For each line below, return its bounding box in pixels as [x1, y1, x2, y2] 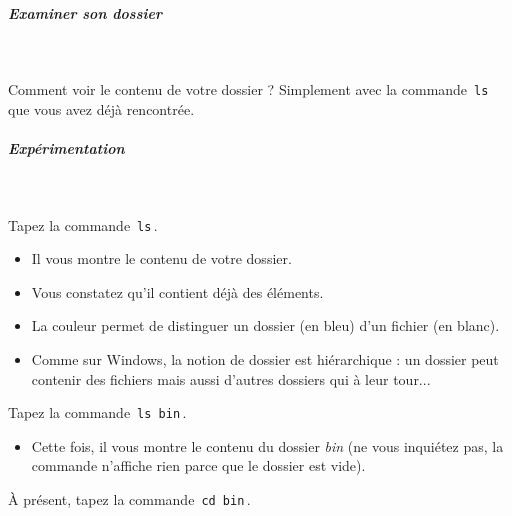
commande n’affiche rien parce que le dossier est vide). [31, 455, 366, 476]
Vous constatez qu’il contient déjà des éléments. [31, 281, 324, 302]
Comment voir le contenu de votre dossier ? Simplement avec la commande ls [8, 79, 489, 100]
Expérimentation [8, 138, 125, 158]
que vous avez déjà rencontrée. [8, 98, 195, 119]
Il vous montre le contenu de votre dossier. [31, 248, 292, 269]
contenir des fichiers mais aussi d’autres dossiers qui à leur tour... [31, 368, 431, 389]
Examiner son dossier [8, 2, 162, 23]
